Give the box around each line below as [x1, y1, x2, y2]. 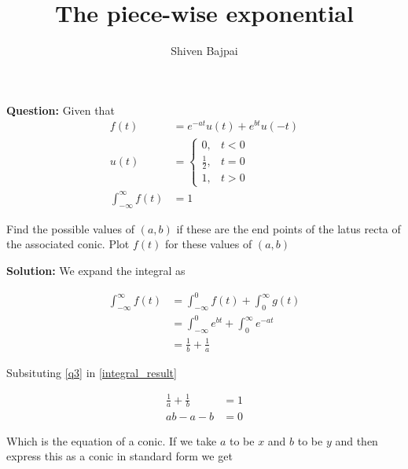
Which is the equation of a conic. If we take [6, 432, 217, 449]
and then [335, 432, 378, 449]
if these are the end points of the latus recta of [176, 220, 401, 236]
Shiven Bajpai [171, 42, 238, 59]
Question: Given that [6, 101, 115, 118]
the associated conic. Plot [6, 236, 130, 252]
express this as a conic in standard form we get [6, 448, 233, 464]
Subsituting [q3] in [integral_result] [6, 364, 177, 380]
